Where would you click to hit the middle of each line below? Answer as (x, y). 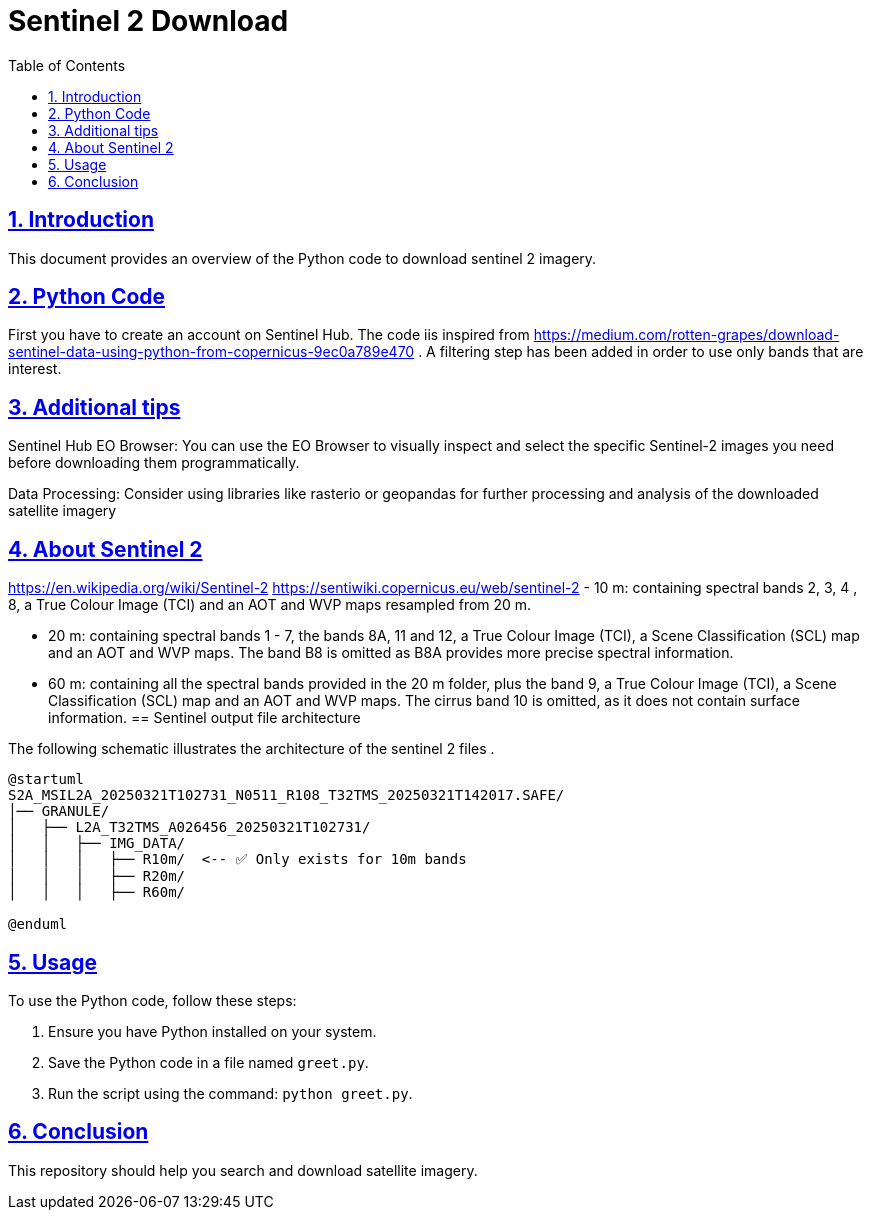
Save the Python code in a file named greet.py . (208, 1062)
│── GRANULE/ (59, 811)
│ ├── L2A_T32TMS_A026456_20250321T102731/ (189, 827)
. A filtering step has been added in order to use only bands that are (641, 352)
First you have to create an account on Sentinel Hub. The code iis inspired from (269, 335)
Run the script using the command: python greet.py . (230, 1093)
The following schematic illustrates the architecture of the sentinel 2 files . (251, 749)
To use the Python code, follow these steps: (152, 1000)
